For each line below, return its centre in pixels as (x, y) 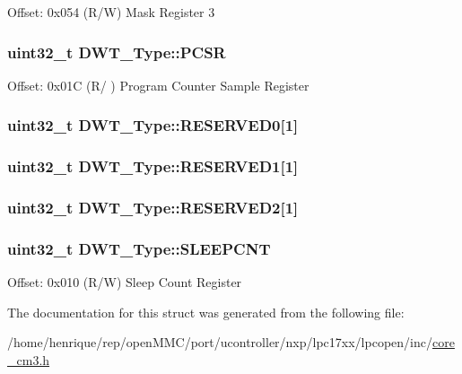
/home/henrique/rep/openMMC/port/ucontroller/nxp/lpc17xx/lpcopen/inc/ (220, 342)
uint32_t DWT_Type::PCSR (117, 52)
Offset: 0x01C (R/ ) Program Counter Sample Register (158, 85)
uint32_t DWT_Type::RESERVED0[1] (153, 125)
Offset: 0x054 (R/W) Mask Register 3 (111, 12)
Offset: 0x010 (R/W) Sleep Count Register (125, 282)
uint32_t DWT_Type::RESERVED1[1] (153, 166)
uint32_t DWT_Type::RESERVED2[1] (153, 208)
